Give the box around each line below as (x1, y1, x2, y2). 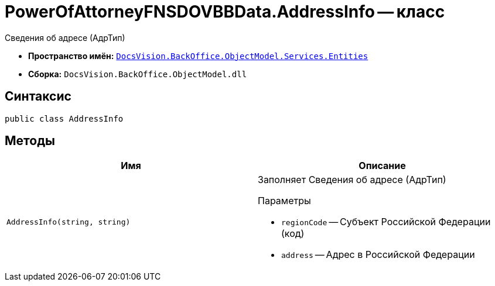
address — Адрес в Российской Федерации (281, 249, 475, 261)
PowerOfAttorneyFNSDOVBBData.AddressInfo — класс (5, 2, 445, 22)
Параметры (258, 195, 311, 207)
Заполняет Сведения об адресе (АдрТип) (258, 174, 446, 186)
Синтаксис (5, 89, 71, 104)
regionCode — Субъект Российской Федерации (281, 216, 491, 228)
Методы (5, 133, 55, 149)
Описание (359, 160, 406, 172)
